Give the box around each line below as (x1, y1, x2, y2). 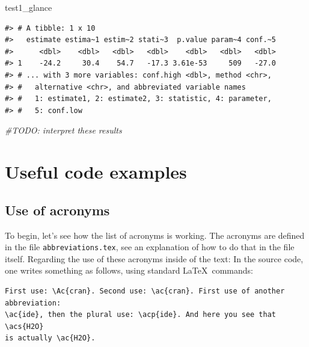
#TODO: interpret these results (5, 124, 122, 137)
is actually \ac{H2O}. (5, 334, 96, 343)
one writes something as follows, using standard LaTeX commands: (5, 264, 254, 277)
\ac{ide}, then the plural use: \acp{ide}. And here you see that (5, 310, 277, 319)
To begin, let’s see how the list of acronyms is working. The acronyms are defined (5, 229, 305, 241)
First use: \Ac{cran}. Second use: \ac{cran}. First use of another (5, 286, 285, 295)
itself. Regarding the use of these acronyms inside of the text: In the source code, (5, 252, 304, 265)
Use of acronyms (5, 200, 110, 219)
